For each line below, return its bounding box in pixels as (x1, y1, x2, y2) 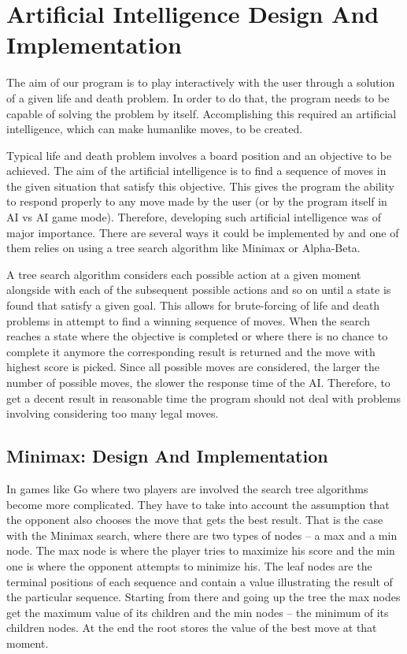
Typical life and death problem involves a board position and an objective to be (6, 147, 392, 163)
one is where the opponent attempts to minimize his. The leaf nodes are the (6, 557, 372, 574)
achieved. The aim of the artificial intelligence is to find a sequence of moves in (6, 162, 387, 179)
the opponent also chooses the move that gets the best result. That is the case (6, 511, 383, 528)
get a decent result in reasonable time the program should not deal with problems (6, 389, 401, 406)
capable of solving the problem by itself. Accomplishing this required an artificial (6, 105, 397, 121)
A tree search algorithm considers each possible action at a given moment (6, 266, 361, 282)
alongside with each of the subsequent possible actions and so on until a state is (6, 281, 391, 298)
